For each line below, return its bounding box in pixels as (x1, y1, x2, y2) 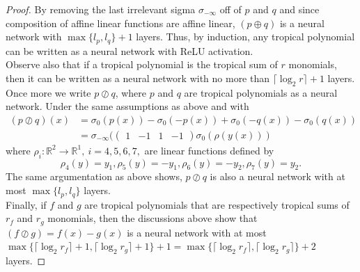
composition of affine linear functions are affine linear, (6, 15, 235, 30)
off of (219, 2, 242, 16)
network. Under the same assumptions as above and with (6, 99, 249, 113)
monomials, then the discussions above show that (47, 211, 258, 225)
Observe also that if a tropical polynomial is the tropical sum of (6, 57, 278, 72)
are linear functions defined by (144, 143, 274, 157)
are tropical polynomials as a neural (184, 85, 338, 99)
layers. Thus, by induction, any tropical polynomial (136, 29, 355, 44)
